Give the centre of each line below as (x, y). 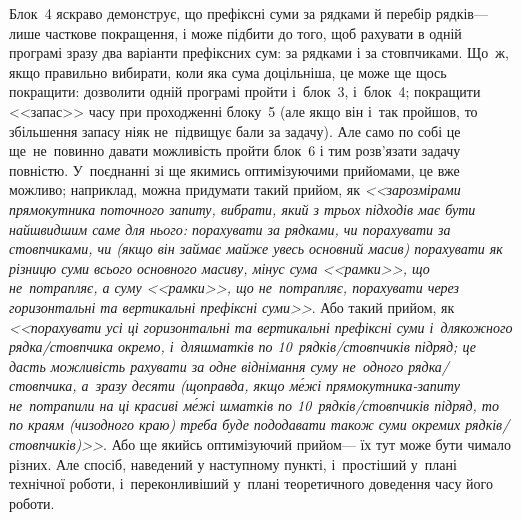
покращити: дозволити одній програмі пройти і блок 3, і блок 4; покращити (245, 91)
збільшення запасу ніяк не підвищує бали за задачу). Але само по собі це (235, 130)
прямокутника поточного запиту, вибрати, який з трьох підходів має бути (242, 208)
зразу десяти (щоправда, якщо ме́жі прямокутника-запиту (277, 385)
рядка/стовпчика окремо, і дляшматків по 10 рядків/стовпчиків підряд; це (242, 346)
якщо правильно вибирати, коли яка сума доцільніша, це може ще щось (228, 71)
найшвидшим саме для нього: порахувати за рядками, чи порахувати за (230, 228)
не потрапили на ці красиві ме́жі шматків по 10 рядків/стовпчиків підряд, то (254, 404)
